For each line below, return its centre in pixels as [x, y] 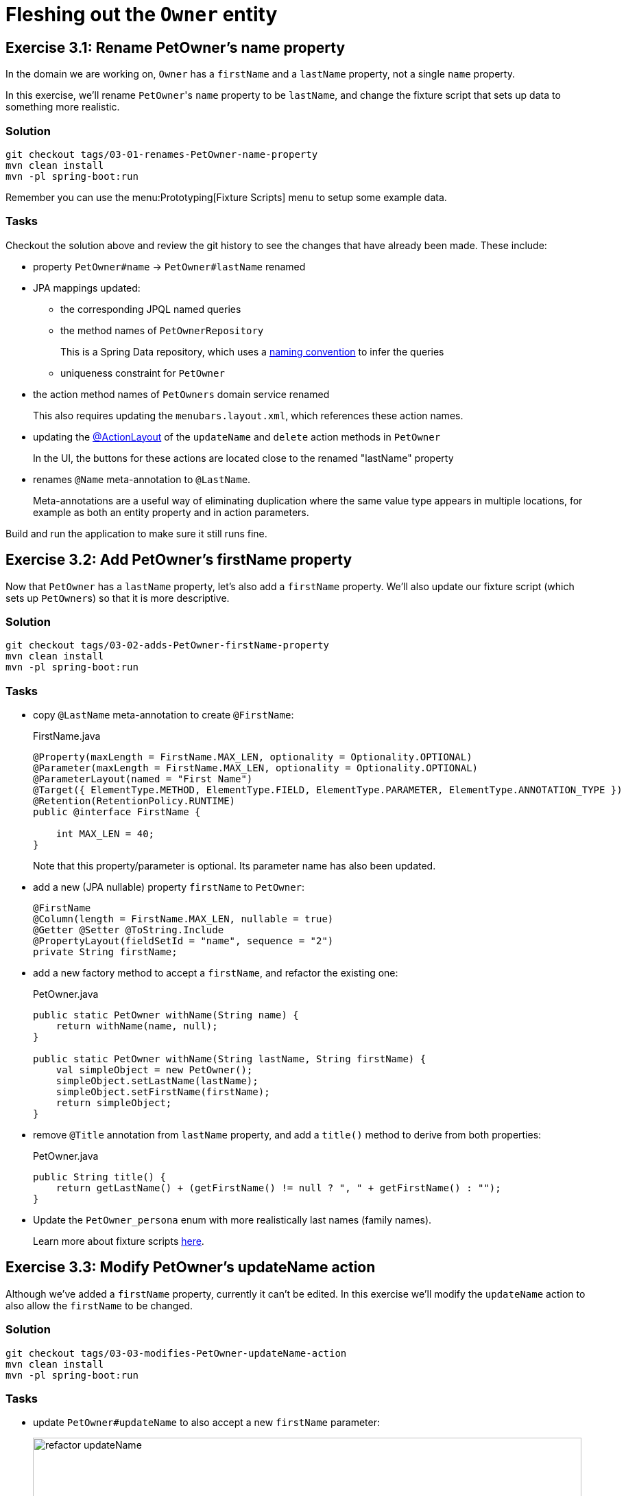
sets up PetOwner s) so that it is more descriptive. [118, 598]
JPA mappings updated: [87, 288]
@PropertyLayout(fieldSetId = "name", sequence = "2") [183, 941]
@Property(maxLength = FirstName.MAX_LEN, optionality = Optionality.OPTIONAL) [253, 757]
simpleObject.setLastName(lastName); [157, 1081]
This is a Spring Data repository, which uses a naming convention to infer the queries [252, 351]
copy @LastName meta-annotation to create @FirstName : [164, 715]
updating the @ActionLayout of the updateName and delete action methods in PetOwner [237, 436]
